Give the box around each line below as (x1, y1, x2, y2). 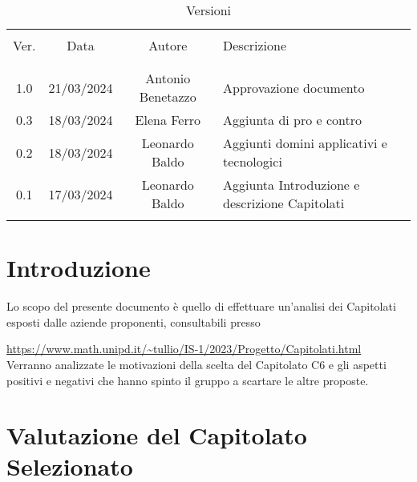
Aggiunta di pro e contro (223, 110, 362, 129)
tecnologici (223, 152, 282, 171)
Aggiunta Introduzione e (223, 175, 360, 194)
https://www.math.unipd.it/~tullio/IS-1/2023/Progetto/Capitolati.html (6, 340, 362, 357)
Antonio (145, 69, 191, 87)
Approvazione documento (223, 78, 365, 97)
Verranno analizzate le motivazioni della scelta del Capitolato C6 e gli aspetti (6, 355, 387, 372)
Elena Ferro (135, 110, 200, 129)
